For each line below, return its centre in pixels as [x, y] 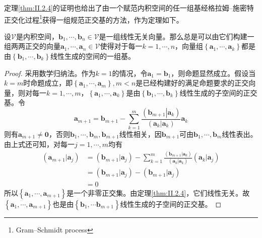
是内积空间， [37, 36]
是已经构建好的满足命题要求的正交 [192, 83]
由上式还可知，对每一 [39, 144]
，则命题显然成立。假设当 [213, 73]
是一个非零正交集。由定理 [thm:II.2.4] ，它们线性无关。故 [158, 192]
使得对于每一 [121, 46]
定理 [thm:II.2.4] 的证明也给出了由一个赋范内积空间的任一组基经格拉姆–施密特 [129, 8]
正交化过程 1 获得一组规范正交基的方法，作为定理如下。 [94, 19]
